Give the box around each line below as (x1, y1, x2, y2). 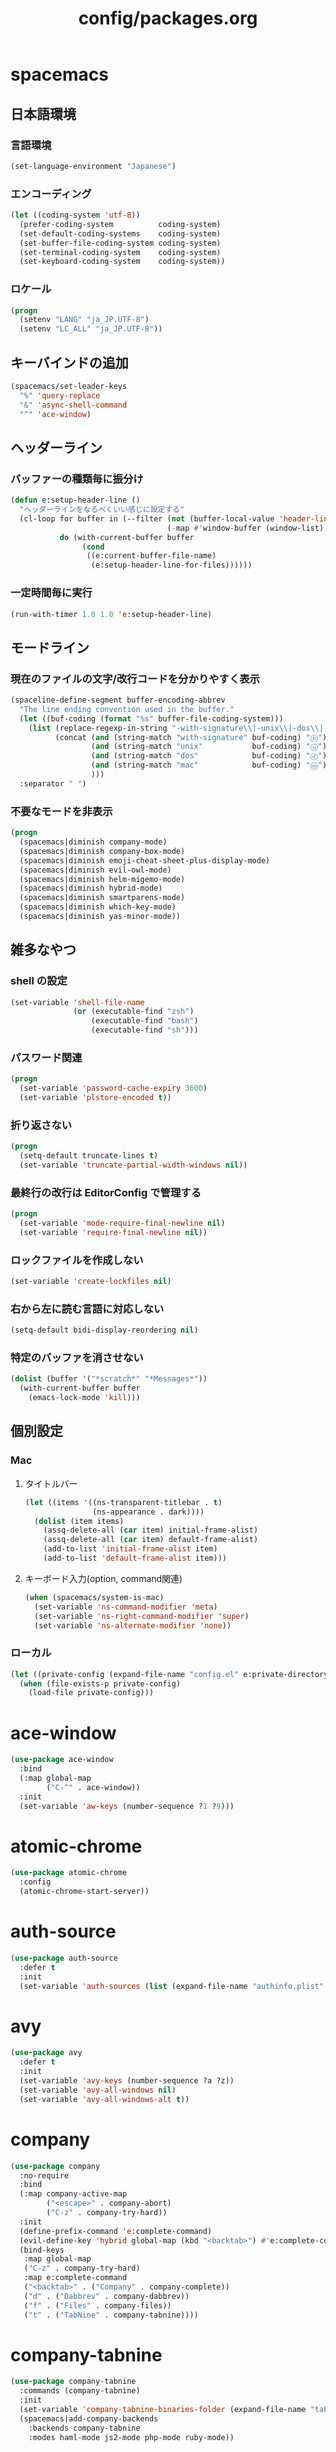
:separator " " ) (19, 778, 87, 789)
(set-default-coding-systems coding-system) (19, 228, 222, 239)
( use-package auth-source (10, 1953, 118, 1964)
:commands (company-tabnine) (19, 2386, 141, 2396)
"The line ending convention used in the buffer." (19, 704, 235, 714)
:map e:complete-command (23, 2273, 128, 2283)
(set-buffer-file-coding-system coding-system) (19, 238, 222, 248)
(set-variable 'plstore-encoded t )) (19, 1093, 172, 1103)
